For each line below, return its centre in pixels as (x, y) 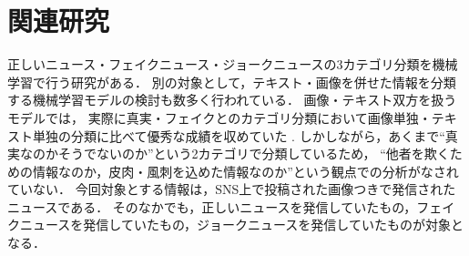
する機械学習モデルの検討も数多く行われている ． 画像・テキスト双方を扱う (232, 100)
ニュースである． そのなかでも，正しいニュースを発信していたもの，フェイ (231, 206)
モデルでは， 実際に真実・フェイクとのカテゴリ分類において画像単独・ (219, 117)
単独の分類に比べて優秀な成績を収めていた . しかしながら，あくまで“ (239, 135)
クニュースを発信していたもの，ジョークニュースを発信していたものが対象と (235, 225)
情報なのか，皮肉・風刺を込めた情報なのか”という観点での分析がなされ (245, 171)
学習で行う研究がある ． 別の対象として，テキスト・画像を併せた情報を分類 (232, 82)
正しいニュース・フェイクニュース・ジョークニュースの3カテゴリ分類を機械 (233, 64)
